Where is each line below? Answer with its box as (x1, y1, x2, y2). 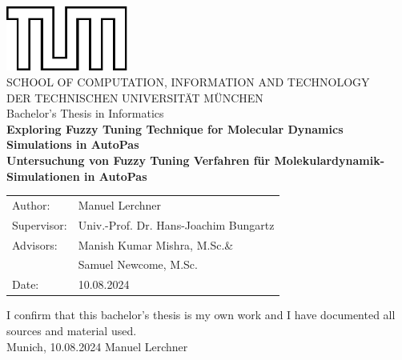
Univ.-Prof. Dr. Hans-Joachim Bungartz (78, 216, 275, 233)
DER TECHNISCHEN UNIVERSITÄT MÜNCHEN (6, 89, 263, 106)
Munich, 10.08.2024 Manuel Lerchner (6, 338, 188, 354)
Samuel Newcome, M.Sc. (78, 256, 198, 273)
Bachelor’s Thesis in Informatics (6, 105, 164, 122)
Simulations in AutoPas (6, 136, 139, 153)
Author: (12, 196, 50, 213)
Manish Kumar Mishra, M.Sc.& (78, 236, 234, 253)
